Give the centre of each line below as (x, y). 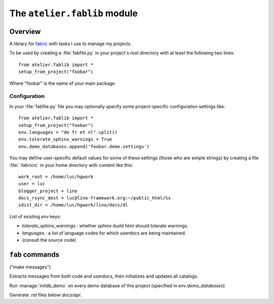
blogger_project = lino (48, 191)
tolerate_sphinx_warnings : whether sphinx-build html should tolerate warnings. (105, 226)
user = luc (32, 184)
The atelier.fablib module (74, 13)
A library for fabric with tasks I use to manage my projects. (71, 44)
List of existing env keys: (35, 216)
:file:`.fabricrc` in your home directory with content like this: (71, 165)
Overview (25, 31)
